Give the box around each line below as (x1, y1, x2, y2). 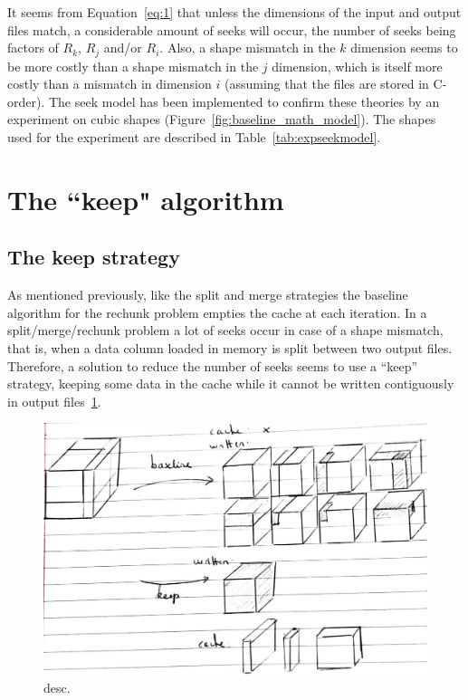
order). (7, 91, 45, 110)
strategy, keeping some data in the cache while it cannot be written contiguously (7, 374, 454, 393)
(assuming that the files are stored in (224, 74, 429, 93)
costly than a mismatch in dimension (7, 74, 212, 93)
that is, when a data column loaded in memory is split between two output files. (7, 338, 453, 357)
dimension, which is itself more (272, 56, 443, 75)
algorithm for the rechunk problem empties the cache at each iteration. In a (7, 302, 427, 321)
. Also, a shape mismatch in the (159, 38, 336, 57)
